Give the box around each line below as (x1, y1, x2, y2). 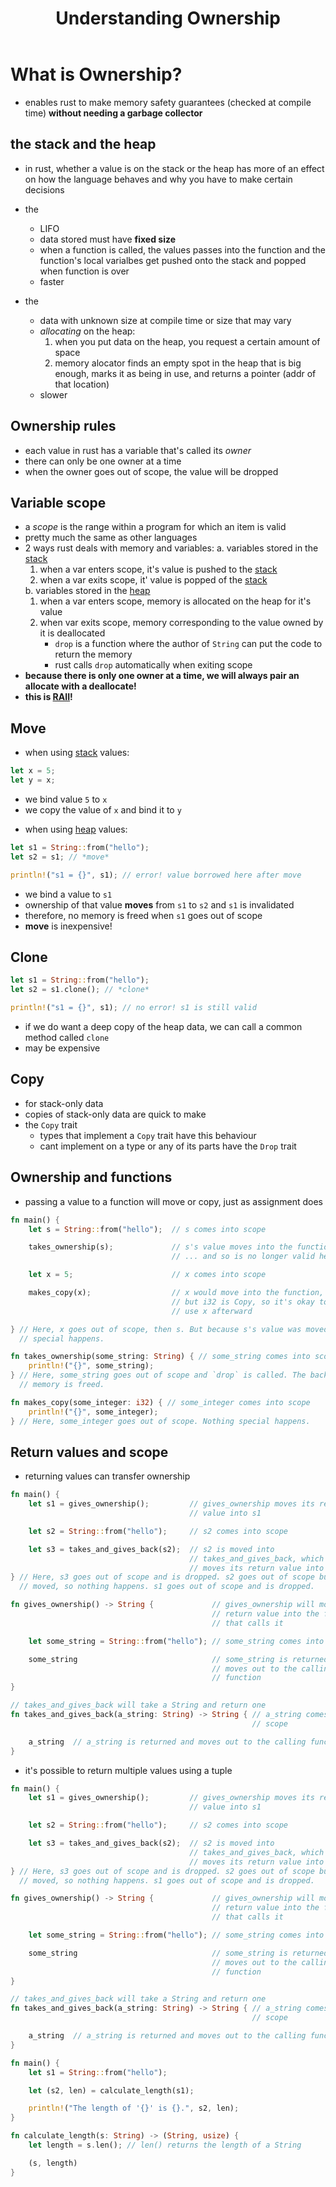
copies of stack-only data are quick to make (24, 1108, 207, 1120)
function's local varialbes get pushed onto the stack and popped (39, 254, 307, 266)
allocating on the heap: (39, 325, 136, 337)
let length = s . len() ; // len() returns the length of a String (28, 2140, 302, 2151)
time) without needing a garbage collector (24, 107, 203, 119)
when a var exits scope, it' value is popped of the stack (39, 574, 268, 586)
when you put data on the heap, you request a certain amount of (54, 335, 321, 347)
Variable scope (10, 494, 107, 511)
